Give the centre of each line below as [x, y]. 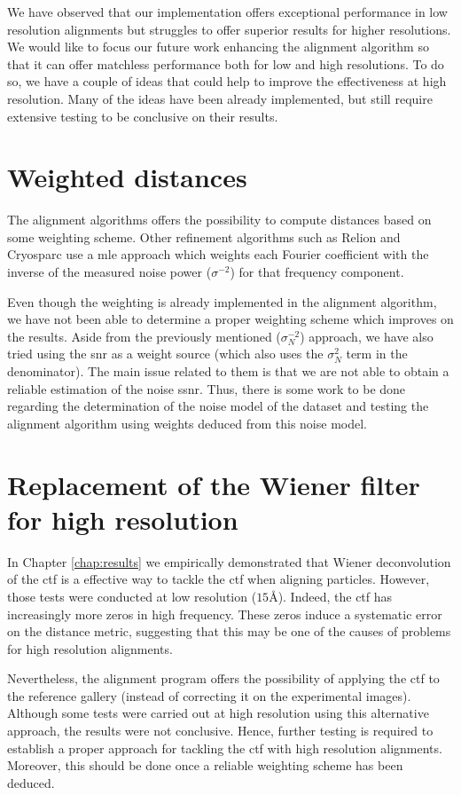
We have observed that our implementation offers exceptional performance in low [227, 12]
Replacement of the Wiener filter [214, 484]
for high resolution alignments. [90, 648]
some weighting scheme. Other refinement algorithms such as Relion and [204, 236]
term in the [377, 354]
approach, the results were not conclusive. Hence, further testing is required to [220, 731]
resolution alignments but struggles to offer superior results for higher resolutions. [229, 29]
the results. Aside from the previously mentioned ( [144, 336]
